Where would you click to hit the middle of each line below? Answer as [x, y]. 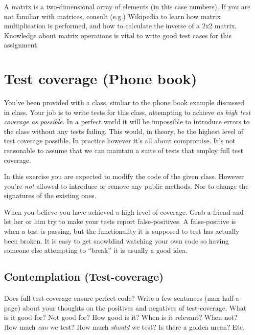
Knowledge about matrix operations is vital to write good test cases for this [118, 35]
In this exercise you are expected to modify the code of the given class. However [124, 176]
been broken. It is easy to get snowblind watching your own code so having [116, 240]
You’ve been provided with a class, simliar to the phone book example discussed [124, 102]
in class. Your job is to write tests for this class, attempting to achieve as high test [127, 112]
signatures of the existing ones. [50, 195]
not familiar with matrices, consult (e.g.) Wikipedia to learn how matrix [112, 16]
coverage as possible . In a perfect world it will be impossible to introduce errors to [127, 122]
